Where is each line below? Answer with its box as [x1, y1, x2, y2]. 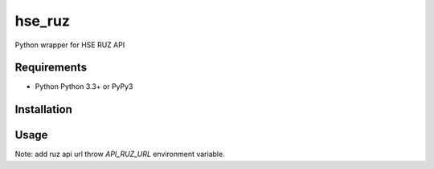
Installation [14, 103, 72, 116]
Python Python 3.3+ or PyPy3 [35, 82, 133, 91]
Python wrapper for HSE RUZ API [14, 40, 125, 50]
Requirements [14, 61, 88, 74]
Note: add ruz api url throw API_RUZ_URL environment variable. [14, 149, 225, 159]
